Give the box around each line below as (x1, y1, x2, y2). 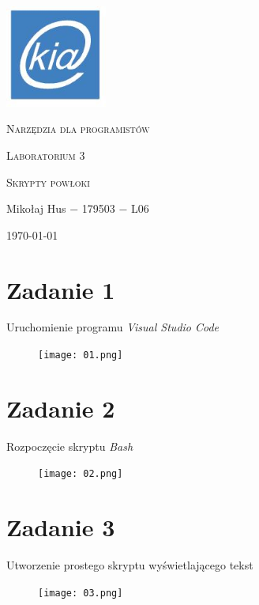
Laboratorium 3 (6, 146, 85, 163)
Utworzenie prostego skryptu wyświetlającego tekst (6, 557, 253, 573)
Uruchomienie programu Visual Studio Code (6, 319, 220, 335)
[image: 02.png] (38, 468, 123, 480)
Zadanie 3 (6, 511, 115, 543)
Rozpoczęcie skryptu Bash (6, 437, 133, 454)
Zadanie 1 (6, 273, 115, 305)
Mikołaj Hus (6, 200, 66, 217)
